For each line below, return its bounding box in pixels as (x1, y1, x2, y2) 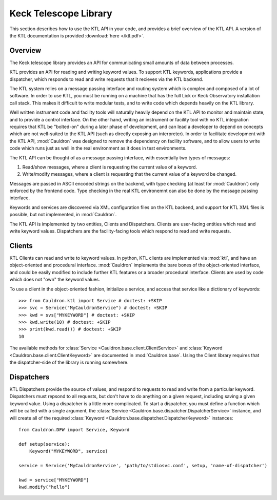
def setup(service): (18, 441, 70, 447)
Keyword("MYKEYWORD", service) (29, 448, 108, 454)
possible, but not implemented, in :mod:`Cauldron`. (9, 212, 117, 218)
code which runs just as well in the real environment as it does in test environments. (9, 145, 187, 151)
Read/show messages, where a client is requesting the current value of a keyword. (22, 164, 197, 170)
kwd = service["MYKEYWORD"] (18, 477, 89, 483)
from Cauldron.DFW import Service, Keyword (18, 427, 130, 432)
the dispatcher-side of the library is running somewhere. (9, 359, 129, 366)
